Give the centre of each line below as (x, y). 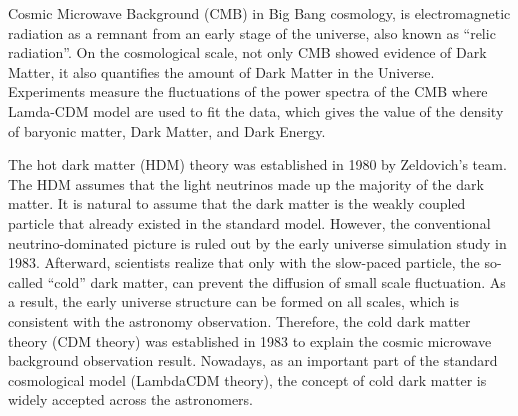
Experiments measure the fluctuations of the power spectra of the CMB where (248, 91)
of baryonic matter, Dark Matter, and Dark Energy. (167, 130)
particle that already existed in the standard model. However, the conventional (249, 222)
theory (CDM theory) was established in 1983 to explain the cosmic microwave (250, 340)
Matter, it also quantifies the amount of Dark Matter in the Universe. (221, 71)
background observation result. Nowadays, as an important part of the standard (253, 360)
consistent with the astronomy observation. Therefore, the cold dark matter (239, 320)
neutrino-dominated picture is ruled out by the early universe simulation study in (257, 242)
